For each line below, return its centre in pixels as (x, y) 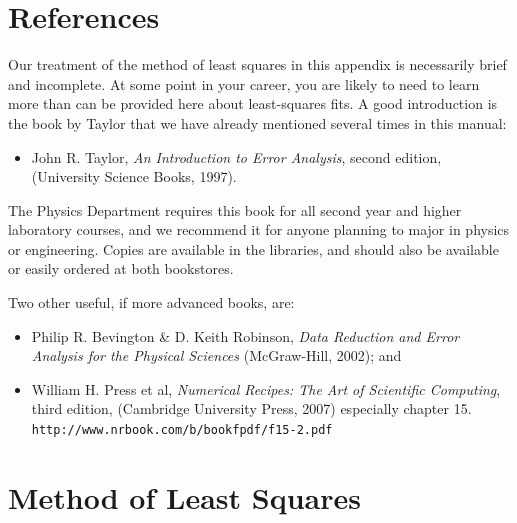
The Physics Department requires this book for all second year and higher (235, 209)
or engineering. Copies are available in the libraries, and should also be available (253, 248)
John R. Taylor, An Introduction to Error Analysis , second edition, (236, 156)
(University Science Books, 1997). (134, 176)
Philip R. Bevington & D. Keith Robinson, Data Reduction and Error (245, 335)
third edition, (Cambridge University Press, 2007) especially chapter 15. (251, 408)
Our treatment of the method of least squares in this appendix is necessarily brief (257, 64)
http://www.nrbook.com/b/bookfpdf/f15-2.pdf (182, 430)
